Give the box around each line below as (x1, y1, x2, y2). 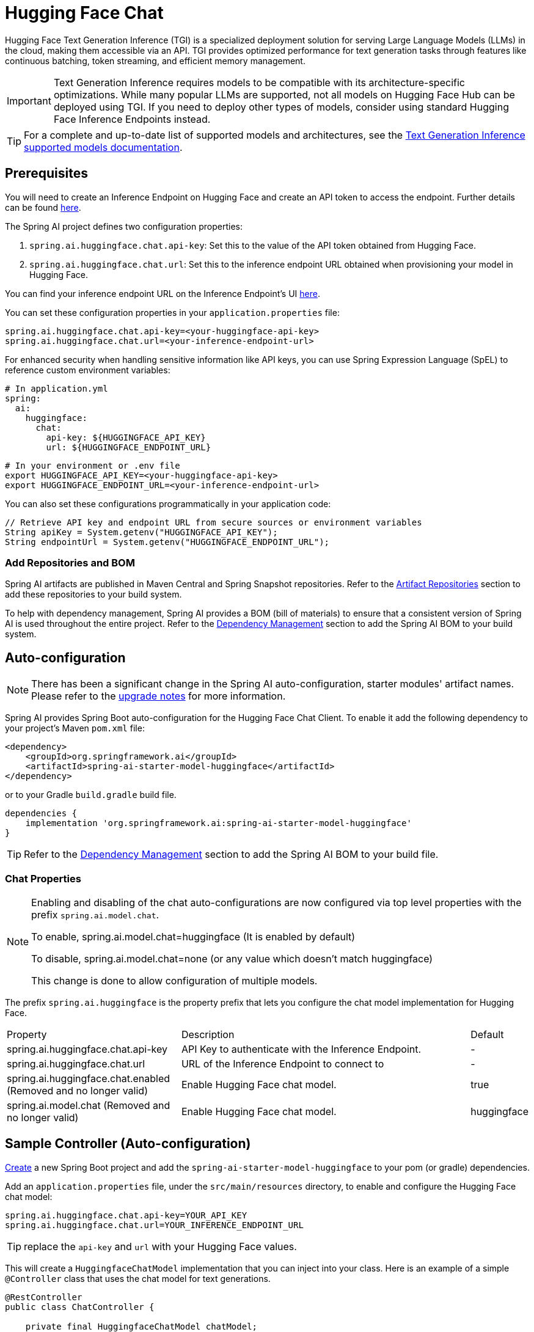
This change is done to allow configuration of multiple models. (31, 974, 318, 987)
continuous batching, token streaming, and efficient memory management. (5, 55, 305, 66)
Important (7, 94, 51, 107)
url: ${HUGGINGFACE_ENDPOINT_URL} (46, 442, 211, 452)
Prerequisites (5, 166, 88, 181)
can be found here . (5, 202, 81, 213)
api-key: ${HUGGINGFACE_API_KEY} (46, 432, 206, 442)
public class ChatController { (5, 1301, 155, 1312)
